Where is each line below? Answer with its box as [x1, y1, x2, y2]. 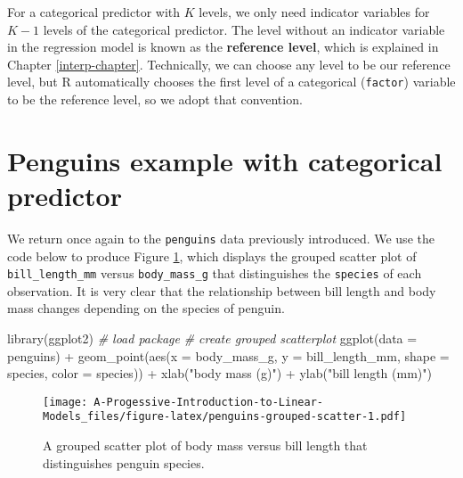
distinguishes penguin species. [43, 453, 205, 472]
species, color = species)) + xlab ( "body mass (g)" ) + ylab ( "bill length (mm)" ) [7, 364, 432, 383]
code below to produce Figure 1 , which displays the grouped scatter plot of [7, 246, 417, 265]
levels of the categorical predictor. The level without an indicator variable [43, 20, 445, 38]
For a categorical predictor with [7, 3, 181, 21]
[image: [43, 395, 88, 408]
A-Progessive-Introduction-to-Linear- [93, 395, 323, 408]
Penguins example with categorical [7, 142, 443, 178]
